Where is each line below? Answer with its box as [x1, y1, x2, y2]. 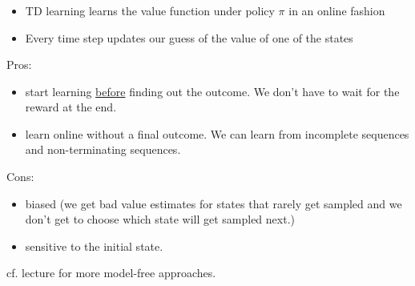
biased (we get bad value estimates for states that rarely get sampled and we [25, 195, 402, 211]
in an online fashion [288, 2, 385, 18]
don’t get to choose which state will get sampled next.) [25, 211, 295, 228]
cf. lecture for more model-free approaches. [6, 264, 216, 281]
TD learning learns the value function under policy [25, 2, 275, 18]
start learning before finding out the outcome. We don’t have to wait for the [25, 83, 400, 99]
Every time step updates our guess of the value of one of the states [25, 29, 353, 46]
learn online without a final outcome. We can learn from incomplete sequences [25, 125, 409, 142]
